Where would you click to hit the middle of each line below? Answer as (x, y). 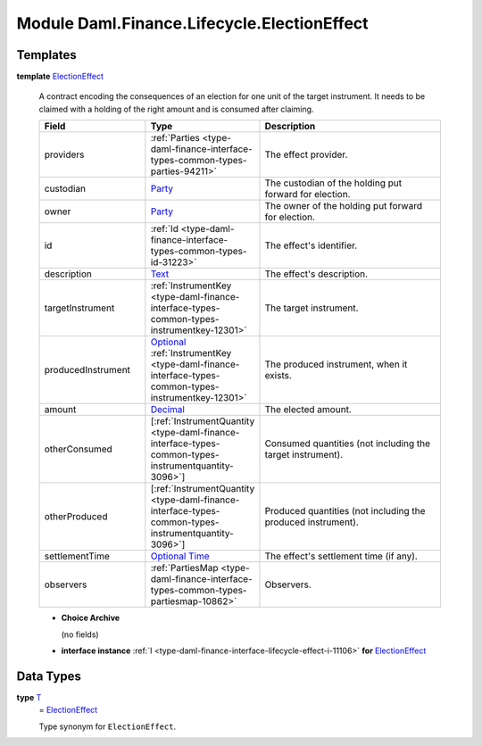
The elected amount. (308, 410)
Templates (46, 55)
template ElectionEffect (60, 77)
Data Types (49, 676)
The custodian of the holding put (333, 183)
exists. (278, 376)
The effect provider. (306, 154)
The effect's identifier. (311, 245)
